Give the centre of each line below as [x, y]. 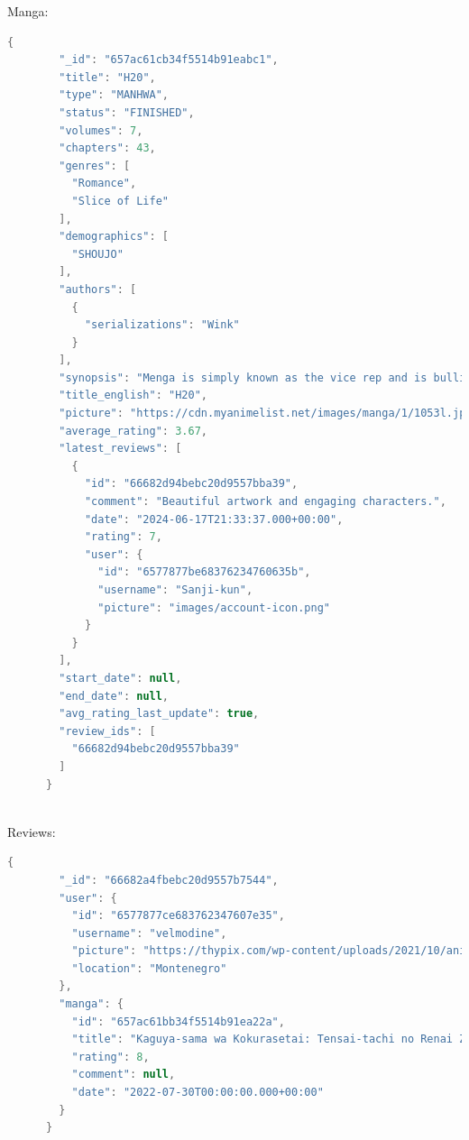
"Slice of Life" [120, 201]
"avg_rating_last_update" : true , [159, 714]
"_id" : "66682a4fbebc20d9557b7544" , [169, 880]
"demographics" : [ [114, 237]
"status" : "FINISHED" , [127, 112]
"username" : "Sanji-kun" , [175, 590]
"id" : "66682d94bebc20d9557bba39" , [191, 484]
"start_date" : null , [120, 678]
